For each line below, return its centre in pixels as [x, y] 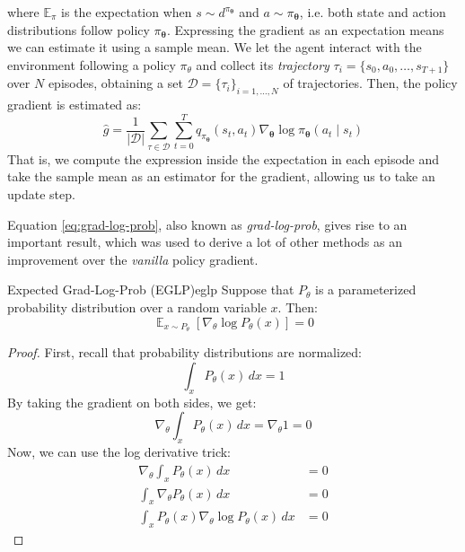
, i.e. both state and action [373, 12]
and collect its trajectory [263, 64]
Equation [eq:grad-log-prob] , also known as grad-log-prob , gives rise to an [207, 224]
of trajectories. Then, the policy [370, 83]
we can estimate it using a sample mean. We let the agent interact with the [215, 47]
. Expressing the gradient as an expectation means [305, 29]
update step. [41, 193]
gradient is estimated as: [75, 105]
